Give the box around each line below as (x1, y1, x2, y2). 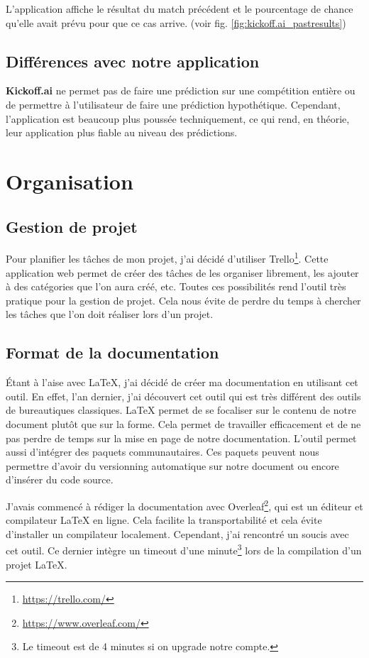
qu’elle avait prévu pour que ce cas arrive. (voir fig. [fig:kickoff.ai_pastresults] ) (6, 15, 346, 30)
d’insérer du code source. (6, 472, 114, 487)
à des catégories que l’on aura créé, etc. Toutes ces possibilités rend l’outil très (6, 279, 346, 294)
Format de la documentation (6, 341, 219, 363)
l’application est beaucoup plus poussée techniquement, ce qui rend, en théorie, (6, 111, 350, 126)
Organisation (6, 166, 133, 195)
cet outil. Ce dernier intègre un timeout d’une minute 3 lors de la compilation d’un (6, 541, 362, 558)
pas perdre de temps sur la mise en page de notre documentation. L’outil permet (6, 430, 357, 445)
